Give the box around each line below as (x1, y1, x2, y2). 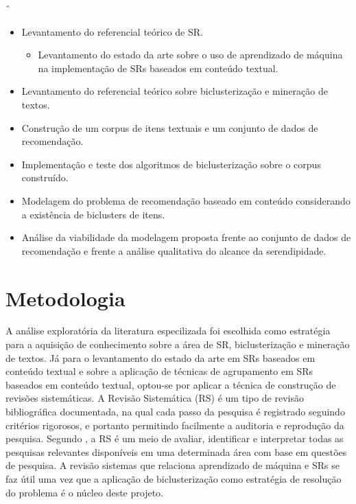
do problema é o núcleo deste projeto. (5, 485, 163, 499)
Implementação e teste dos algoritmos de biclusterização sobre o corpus (21, 157, 321, 171)
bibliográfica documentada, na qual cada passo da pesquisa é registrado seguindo (5, 404, 345, 418)
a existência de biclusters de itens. (21, 207, 165, 221)
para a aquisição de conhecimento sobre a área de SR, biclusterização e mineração (5, 337, 350, 352)
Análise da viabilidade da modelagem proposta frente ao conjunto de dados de (21, 230, 351, 244)
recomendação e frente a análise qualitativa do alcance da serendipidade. (21, 243, 327, 257)
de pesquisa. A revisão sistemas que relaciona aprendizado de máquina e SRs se (5, 458, 340, 472)
